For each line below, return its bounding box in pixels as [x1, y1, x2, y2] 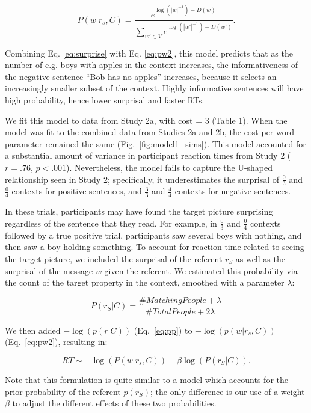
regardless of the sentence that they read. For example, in [5, 216, 217, 229]
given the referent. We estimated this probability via [104, 264, 298, 277]
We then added [5, 323, 61, 336]
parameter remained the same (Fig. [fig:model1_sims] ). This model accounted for [5, 137, 306, 150]
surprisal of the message [5, 264, 93, 277]
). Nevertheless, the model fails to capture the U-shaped [66, 161, 273, 174]
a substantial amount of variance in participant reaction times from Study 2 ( [5, 149, 291, 162]
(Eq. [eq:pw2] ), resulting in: [5, 335, 108, 348]
